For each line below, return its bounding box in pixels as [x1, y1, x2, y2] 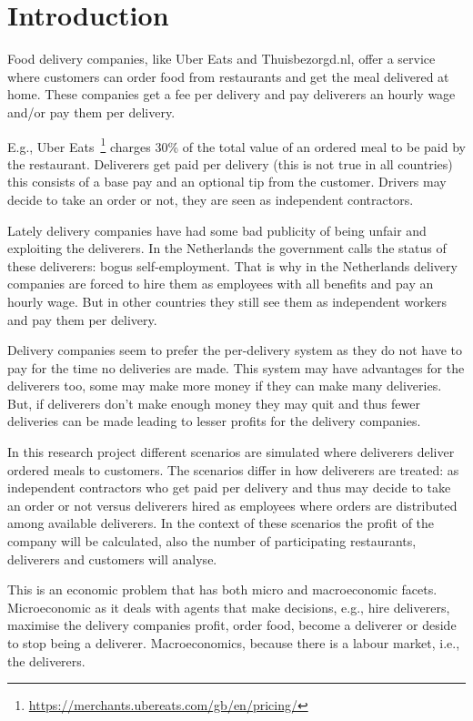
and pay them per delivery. [7, 310, 157, 329]
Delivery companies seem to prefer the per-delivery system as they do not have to [7, 340, 463, 360]
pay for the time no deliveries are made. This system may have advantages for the [7, 358, 465, 377]
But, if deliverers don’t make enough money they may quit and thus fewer [7, 393, 420, 412]
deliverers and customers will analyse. [7, 549, 217, 568]
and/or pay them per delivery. [7, 102, 176, 121]
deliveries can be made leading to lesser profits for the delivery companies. [7, 411, 421, 431]
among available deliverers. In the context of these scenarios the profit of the [7, 513, 435, 533]
